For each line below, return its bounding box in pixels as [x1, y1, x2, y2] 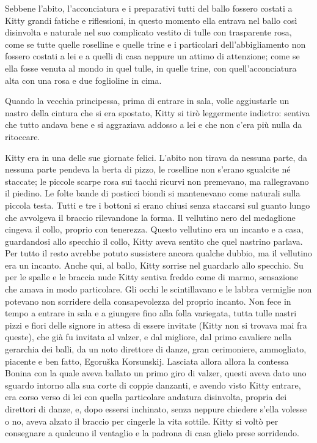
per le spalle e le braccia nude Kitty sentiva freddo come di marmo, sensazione [5, 270, 298, 283]
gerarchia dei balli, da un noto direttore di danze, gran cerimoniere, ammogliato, [5, 343, 307, 356]
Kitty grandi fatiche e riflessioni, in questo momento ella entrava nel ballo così [5, 13, 297, 26]
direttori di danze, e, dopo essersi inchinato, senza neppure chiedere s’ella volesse [5, 403, 307, 415]
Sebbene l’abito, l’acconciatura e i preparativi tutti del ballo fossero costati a [5, 2, 293, 14]
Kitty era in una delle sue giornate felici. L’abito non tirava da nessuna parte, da [5, 151, 307, 163]
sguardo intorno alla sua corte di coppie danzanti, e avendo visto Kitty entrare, [5, 378, 301, 391]
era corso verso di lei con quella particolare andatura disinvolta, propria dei [5, 390, 287, 403]
